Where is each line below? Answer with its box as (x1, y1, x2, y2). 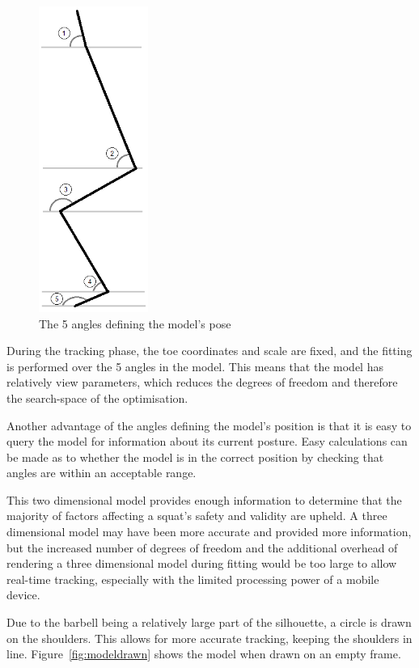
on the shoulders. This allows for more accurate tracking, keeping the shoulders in (6, 629, 413, 646)
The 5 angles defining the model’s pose (39, 315, 231, 332)
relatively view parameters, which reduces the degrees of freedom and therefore (6, 374, 398, 391)
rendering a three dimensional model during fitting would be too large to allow (6, 555, 397, 572)
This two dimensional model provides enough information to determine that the (6, 491, 402, 508)
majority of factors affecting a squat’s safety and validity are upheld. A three (6, 507, 387, 524)
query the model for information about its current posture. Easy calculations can (6, 433, 408, 450)
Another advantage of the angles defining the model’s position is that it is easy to (6, 416, 412, 433)
